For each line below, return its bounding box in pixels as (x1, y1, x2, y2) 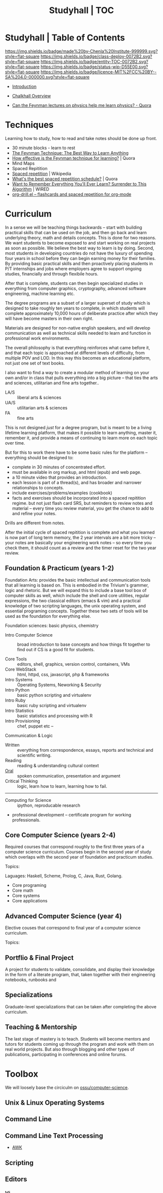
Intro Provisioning (5, 718, 40, 724)
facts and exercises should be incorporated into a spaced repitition (12, 495, 146, 501)
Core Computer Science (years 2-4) (5, 831, 116, 839)
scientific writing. (17, 752, 52, 758)
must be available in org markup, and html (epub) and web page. (12, 469, 142, 475)
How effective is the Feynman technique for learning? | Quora (12, 155, 135, 161)
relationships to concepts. (12, 484, 64, 490)
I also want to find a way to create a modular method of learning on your (5, 369, 149, 375)
